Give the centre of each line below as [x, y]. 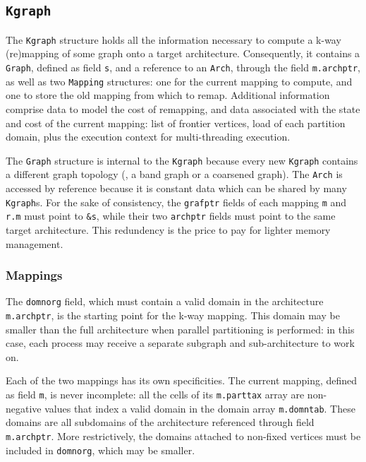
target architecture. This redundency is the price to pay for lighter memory [168, 229]
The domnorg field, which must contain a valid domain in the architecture [165, 301]
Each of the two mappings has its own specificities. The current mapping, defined [182, 380]
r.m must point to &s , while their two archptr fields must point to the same [171, 216]
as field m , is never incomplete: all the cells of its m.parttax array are [155, 395]
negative [24, 408]
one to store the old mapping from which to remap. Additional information [168, 95]
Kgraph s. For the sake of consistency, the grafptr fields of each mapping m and [176, 202]
